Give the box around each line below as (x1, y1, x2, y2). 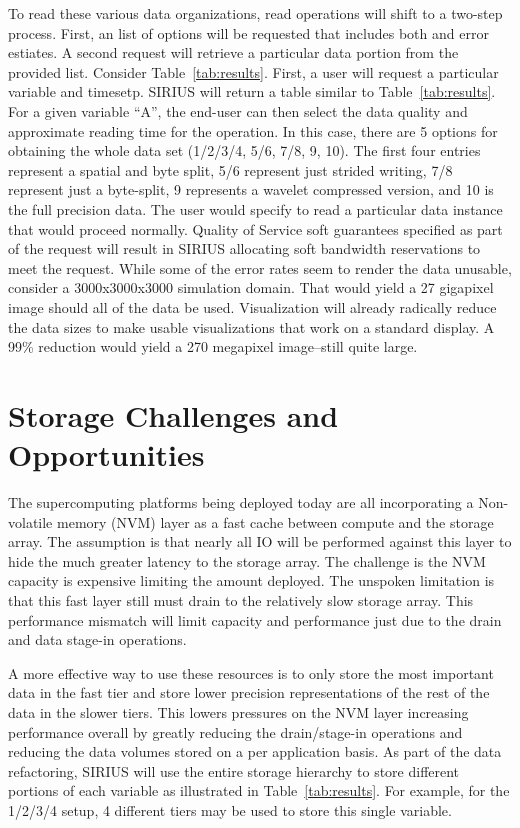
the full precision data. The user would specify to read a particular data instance (8, 198, 503, 219)
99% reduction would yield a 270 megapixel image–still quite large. (8, 336, 418, 357)
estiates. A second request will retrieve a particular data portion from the (8, 42, 459, 63)
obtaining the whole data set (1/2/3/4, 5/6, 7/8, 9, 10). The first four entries (8, 140, 481, 161)
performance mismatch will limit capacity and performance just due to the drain (8, 609, 502, 630)
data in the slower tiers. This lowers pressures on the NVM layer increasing (8, 701, 469, 722)
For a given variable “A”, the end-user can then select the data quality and (8, 100, 468, 121)
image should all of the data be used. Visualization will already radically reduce (8, 296, 497, 317)
